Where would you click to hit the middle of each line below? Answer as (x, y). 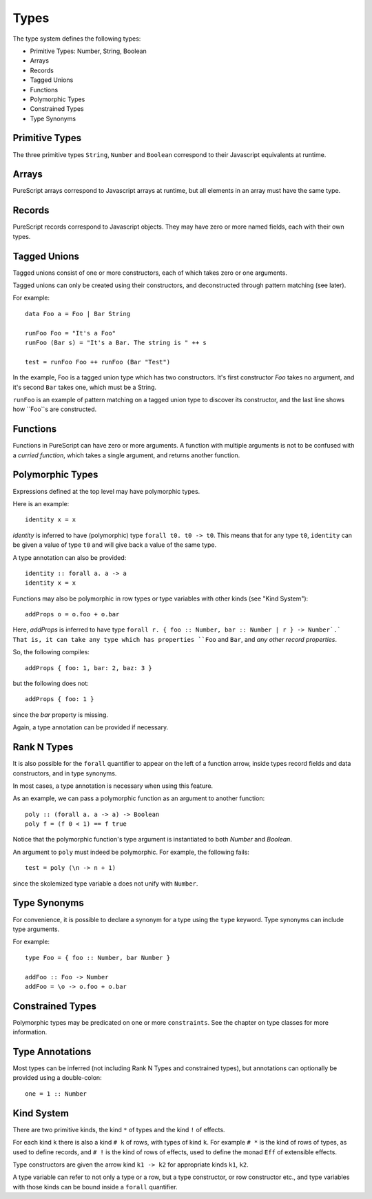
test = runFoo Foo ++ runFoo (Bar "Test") (98, 362)
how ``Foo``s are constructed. (55, 409)
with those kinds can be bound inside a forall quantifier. (95, 1187)
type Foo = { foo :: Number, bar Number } (98, 958)
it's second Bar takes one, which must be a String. (85, 387)
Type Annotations (52, 1052)
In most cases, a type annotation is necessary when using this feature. (113, 786)
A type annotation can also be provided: (70, 557)
